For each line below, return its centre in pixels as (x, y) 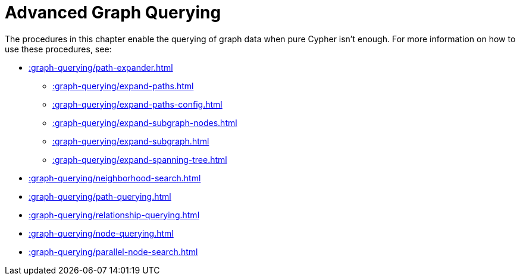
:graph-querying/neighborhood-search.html (115, 178)
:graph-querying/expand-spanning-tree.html (140, 159)
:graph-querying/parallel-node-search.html (113, 251)
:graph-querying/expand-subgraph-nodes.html (145, 122)
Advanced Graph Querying (113, 12)
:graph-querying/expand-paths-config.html (137, 104)
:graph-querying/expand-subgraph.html (131, 141)
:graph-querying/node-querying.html (101, 233)
